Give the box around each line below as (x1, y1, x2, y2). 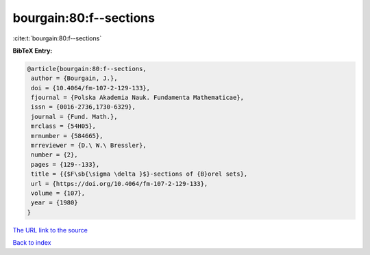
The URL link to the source (12, 226, 88, 234)
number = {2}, (31, 151, 78, 159)
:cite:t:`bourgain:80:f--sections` (12, 34, 102, 42)
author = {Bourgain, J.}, (31, 75, 118, 82)
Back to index (12, 239, 51, 247)
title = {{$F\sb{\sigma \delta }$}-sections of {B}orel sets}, (31, 170, 248, 178)
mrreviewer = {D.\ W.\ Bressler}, (31, 142, 147, 150)
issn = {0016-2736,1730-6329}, (31, 103, 136, 111)
